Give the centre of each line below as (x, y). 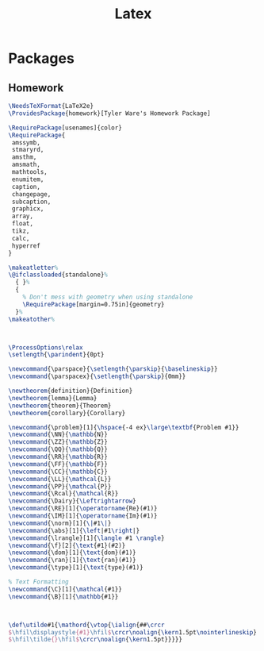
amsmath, (26, 165)
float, (23, 224)
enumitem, (28, 179)
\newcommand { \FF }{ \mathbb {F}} (58, 464)
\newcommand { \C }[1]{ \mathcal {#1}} (65, 589)
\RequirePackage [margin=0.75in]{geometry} (94, 304)
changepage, (31, 194)
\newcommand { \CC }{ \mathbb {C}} (58, 472)
